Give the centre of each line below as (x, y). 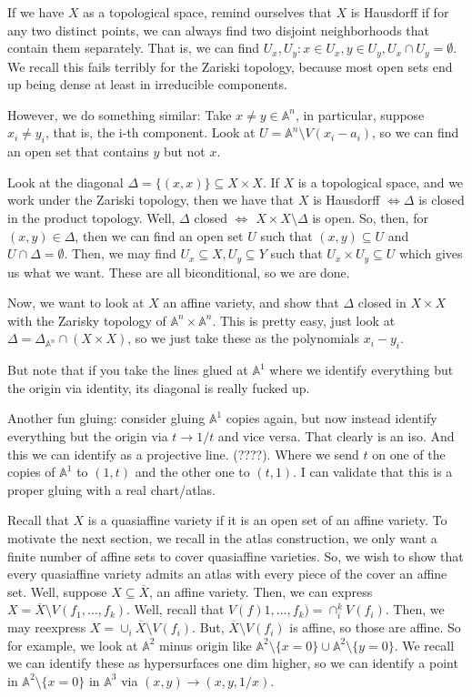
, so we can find (416, 132)
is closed (442, 200)
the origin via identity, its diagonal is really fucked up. (159, 387)
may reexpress (47, 627)
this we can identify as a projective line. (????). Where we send (183, 454)
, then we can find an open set (159, 235)
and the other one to (192, 472)
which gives (431, 253)
